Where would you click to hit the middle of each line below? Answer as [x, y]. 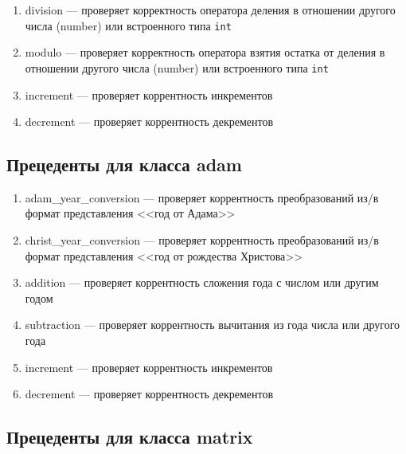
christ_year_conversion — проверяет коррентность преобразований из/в [202, 240]
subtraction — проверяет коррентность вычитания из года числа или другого [213, 325]
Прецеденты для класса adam [124, 164]
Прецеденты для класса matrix [130, 437]
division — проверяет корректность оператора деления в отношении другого [210, 10]
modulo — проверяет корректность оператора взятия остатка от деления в [205, 52]
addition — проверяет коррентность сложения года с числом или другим [202, 282]
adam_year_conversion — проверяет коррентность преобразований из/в [202, 197]
